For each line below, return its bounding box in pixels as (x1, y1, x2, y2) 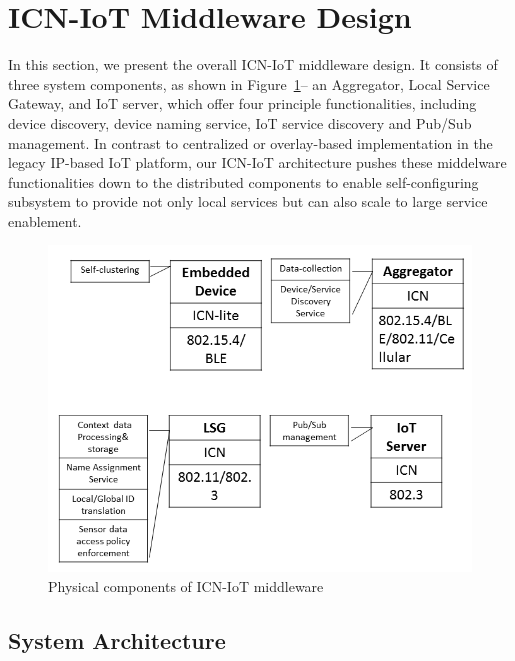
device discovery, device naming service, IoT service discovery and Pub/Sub (8, 112, 472, 133)
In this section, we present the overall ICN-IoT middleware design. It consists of (8, 54, 498, 75)
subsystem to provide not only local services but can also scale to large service (8, 191, 488, 212)
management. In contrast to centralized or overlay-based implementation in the (8, 132, 493, 153)
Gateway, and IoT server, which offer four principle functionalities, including (8, 93, 477, 114)
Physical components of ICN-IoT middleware (48, 575, 324, 596)
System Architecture (8, 624, 226, 655)
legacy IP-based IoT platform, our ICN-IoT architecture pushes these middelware (8, 152, 507, 173)
